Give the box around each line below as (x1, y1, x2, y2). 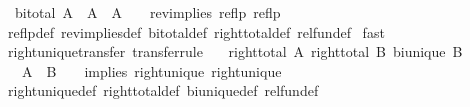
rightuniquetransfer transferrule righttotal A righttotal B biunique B (7, 41, 463, 62)
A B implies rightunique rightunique (21, 60, 282, 81)
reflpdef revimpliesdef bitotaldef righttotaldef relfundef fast (7, 21, 385, 42)
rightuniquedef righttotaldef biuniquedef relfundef (7, 80, 319, 101)
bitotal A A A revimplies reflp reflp (14, 2, 281, 22)
